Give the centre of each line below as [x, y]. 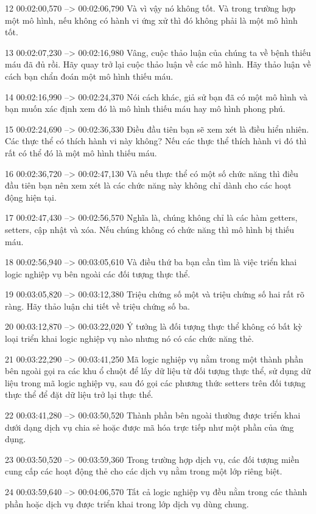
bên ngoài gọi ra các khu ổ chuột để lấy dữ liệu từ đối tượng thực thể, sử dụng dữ [158, 371]
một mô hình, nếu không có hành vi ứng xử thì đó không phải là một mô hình [151, 20]
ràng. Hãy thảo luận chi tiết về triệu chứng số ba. [97, 306]
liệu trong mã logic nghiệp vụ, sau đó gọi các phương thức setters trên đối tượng [155, 382]
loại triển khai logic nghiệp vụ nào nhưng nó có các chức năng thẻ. [129, 339]
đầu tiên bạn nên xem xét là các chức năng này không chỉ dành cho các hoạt [148, 185]
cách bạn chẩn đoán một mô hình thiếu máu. [89, 76]
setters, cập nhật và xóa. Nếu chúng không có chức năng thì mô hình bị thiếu [150, 229]
